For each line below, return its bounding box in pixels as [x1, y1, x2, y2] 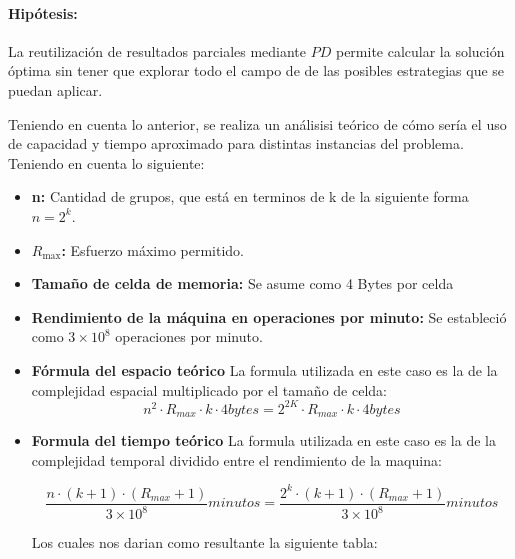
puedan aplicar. [8, 79, 103, 100]
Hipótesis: [8, 2, 78, 23]
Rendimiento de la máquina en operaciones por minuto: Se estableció [31, 306, 507, 327]
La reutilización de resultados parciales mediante [8, 40, 307, 61]
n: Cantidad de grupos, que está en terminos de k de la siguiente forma [31, 186, 469, 207]
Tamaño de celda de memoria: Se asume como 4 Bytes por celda [31, 273, 454, 294]
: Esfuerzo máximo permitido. [61, 239, 245, 260]
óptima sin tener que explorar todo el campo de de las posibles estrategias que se [8, 60, 505, 81]
